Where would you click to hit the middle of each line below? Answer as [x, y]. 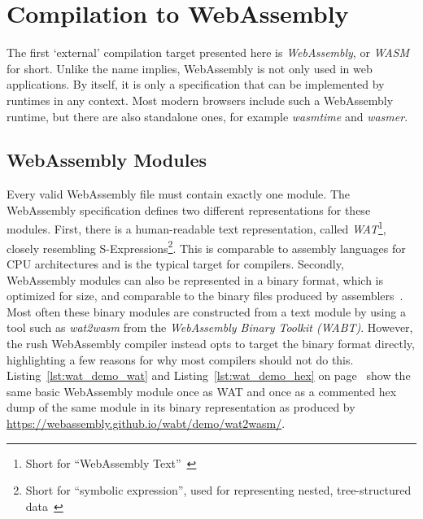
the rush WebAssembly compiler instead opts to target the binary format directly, [211, 343]
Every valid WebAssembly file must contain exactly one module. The [179, 194]
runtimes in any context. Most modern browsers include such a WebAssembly [200, 100]
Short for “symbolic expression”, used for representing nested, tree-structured [218, 490]
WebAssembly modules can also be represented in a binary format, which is [195, 279]
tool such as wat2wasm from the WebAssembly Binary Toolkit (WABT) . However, [210, 327]
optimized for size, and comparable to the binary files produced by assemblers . [205, 296]
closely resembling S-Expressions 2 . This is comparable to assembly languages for [206, 246]
